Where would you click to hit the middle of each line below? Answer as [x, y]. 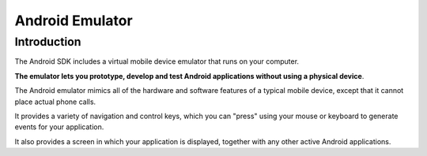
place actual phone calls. [55, 102]
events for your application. [59, 127]
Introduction [48, 42]
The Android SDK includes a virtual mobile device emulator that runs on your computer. [157, 61]
